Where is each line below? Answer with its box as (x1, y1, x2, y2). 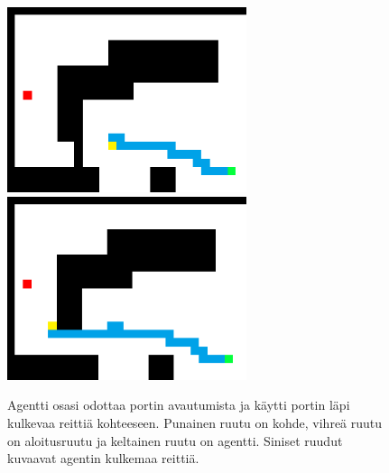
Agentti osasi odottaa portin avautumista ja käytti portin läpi (7, 395, 350, 414)
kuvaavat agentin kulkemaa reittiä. (7, 449, 199, 468)
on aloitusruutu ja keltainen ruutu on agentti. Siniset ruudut (7, 431, 343, 450)
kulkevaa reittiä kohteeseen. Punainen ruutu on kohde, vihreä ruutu (7, 413, 383, 431)
